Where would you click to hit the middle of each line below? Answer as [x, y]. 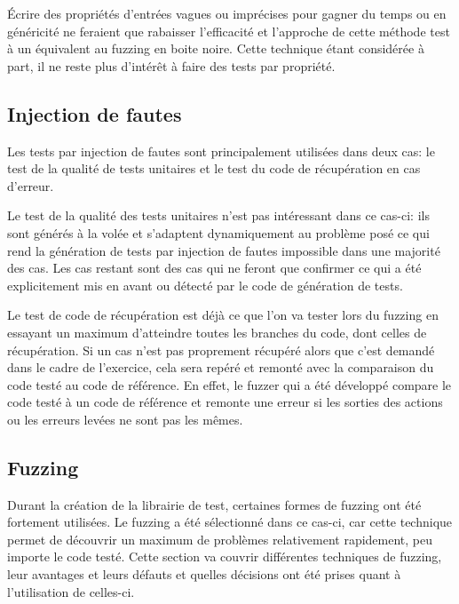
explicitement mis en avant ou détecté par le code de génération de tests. [205, 285]
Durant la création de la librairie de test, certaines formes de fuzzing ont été [214, 504]
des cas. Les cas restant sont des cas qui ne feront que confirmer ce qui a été [214, 268]
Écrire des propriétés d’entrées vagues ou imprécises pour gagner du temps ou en [227, 13]
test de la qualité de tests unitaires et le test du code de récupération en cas [214, 168]
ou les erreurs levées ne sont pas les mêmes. [125, 419]
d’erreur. [31, 185]
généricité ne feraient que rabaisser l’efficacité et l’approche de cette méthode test [229, 31]
